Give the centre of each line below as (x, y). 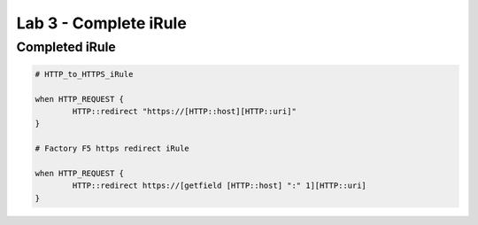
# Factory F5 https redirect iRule (112, 149)
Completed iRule (66, 47)
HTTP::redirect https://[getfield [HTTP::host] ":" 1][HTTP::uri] (220, 186)
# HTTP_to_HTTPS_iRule (84, 74)
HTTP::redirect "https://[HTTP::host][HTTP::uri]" (184, 111)
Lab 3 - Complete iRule (102, 23)
